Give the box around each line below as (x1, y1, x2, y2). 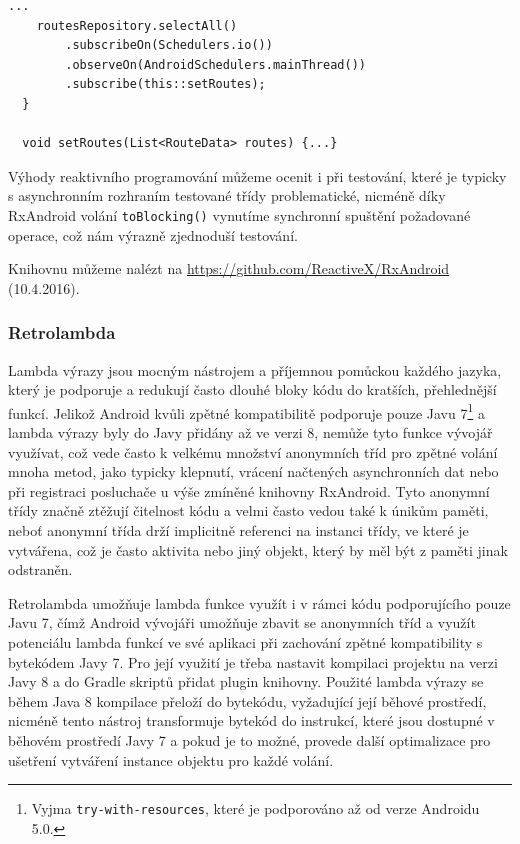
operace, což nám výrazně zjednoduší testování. (8, 224, 298, 245)
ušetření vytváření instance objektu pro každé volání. (8, 749, 334, 770)
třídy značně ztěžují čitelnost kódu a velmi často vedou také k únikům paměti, (8, 500, 489, 521)
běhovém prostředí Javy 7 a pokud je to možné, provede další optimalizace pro (8, 729, 491, 750)
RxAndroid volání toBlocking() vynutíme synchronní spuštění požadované (8, 204, 471, 225)
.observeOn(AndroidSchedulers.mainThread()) (65, 57, 366, 72)
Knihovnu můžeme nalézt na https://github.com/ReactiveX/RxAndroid (8, 258, 450, 279)
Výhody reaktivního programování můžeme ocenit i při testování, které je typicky (8, 165, 507, 186)
